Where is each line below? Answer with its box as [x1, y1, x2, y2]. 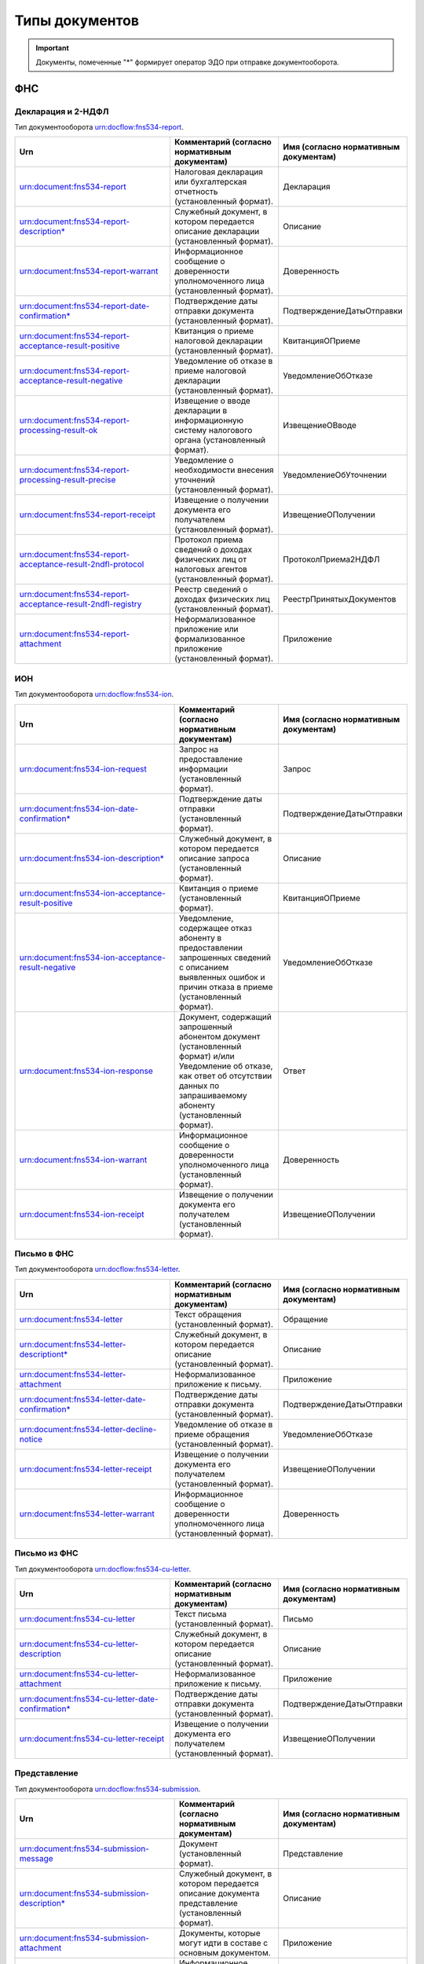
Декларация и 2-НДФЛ [14, 106, 109, 117]
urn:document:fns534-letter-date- [19, 1394, 147, 1405]
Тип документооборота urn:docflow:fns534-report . [14, 123, 184, 132]
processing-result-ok [19, 425, 98, 436]
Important [35, 43, 70, 53]
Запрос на [178, 743, 219, 754]
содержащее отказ [178, 922, 253, 933]
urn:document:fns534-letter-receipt [19, 1464, 152, 1475]
